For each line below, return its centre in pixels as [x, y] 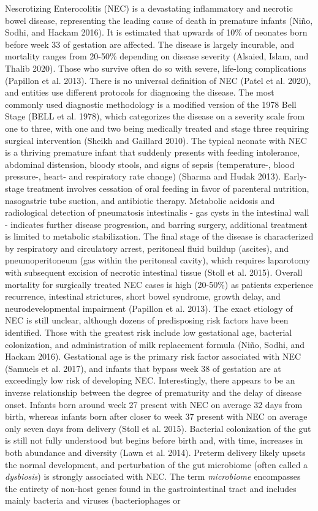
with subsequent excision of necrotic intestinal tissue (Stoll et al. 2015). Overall [154, 272]
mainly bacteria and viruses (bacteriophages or [93, 500]
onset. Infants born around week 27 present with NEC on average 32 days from [154, 404]
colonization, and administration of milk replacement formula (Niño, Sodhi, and [155, 344]
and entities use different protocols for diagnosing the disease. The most [140, 92]
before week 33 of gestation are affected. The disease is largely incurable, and [150, 44]
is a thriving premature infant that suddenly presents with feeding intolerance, [152, 152]
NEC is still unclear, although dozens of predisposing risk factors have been [147, 320]
